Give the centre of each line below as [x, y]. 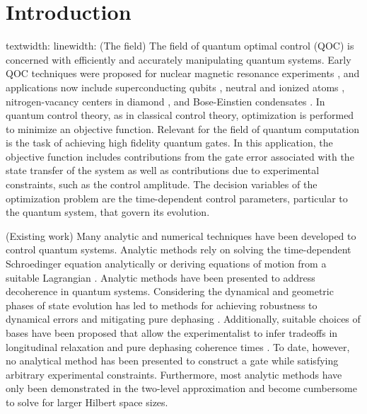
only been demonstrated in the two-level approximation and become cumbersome [181, 388]
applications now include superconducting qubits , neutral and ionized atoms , [175, 87]
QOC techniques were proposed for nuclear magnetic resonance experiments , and [183, 73]
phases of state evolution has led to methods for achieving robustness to [162, 305]
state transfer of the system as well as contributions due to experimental [163, 170]
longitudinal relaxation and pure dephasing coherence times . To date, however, [178, 346]
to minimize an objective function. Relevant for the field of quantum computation [182, 128]
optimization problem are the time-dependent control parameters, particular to [177, 198]
